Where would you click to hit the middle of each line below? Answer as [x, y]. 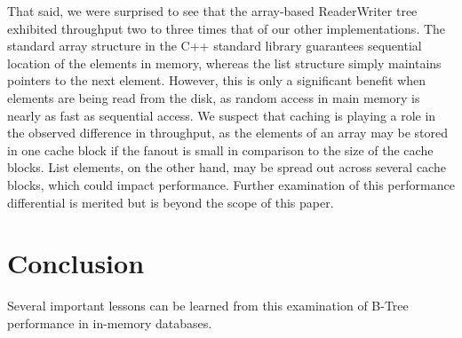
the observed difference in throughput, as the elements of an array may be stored [227, 133]
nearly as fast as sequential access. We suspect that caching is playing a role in [222, 115]
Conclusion [76, 263]
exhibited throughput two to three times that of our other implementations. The [227, 28]
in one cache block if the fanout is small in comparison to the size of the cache [220, 149]
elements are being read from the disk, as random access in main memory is [214, 97]
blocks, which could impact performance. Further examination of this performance [231, 184]
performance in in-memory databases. [110, 322]
